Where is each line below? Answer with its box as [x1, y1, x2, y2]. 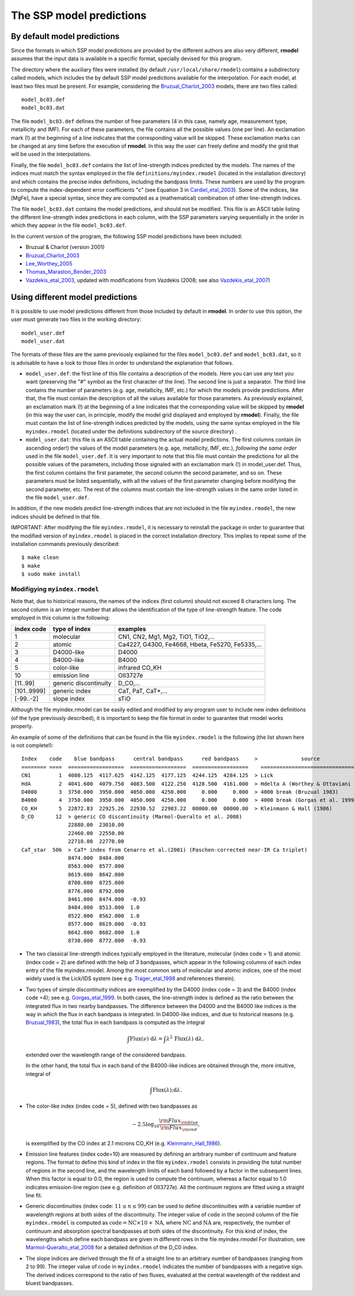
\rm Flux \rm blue [159, 1117, 199, 1125]
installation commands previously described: [11, 540, 120, 547]
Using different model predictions [11, 292, 137, 302]
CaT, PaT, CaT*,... [118, 687, 168, 695]
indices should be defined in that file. [11, 513, 101, 520]
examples [118, 625, 146, 633]
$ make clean [21, 554, 59, 561]
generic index [53, 687, 91, 695]
